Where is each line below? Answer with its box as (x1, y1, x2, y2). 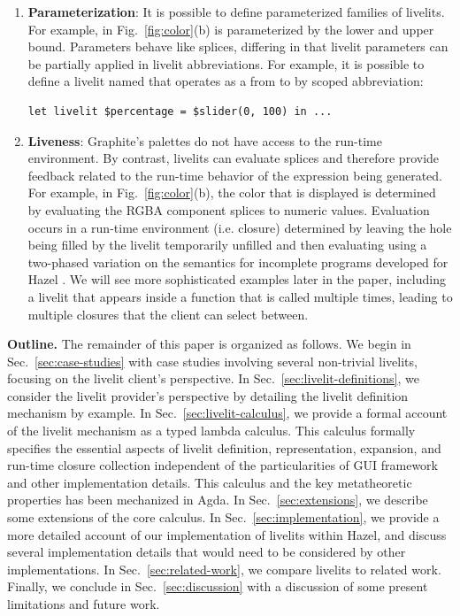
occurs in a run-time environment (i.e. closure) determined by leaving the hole (27, 218, 452, 236)
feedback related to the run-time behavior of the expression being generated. (27, 166, 442, 184)
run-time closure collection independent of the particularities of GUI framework (7, 456, 439, 474)
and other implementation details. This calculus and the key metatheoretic (7, 473, 412, 491)
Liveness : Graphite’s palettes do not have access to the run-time (27, 131, 382, 150)
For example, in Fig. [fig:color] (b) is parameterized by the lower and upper (27, 19, 434, 38)
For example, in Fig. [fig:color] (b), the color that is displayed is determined (27, 183, 436, 202)
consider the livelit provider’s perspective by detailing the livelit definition (7, 386, 409, 404)
